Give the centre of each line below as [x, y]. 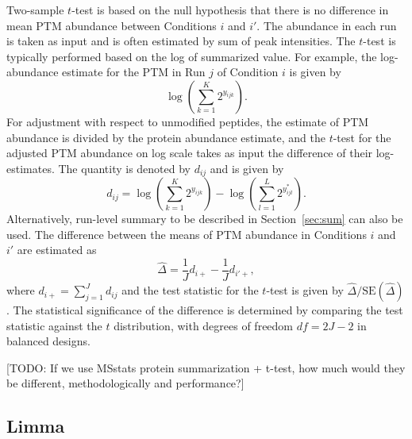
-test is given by [305, 290]
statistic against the [54, 325]
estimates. [31, 168]
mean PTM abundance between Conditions [112, 25]
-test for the [362, 137]
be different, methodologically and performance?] [125, 383]
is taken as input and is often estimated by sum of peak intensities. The [181, 41]
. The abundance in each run [327, 25]
